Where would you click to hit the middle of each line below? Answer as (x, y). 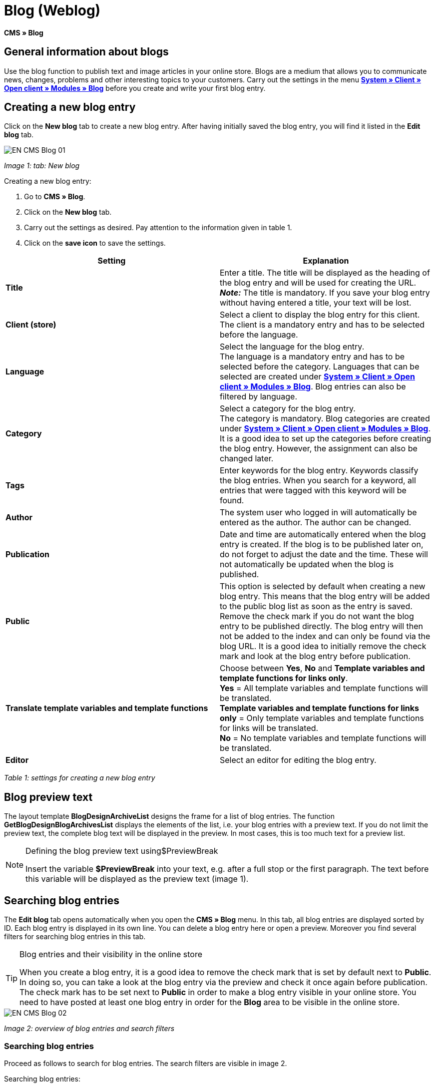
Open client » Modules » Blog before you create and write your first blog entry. (135, 88)
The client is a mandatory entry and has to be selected (322, 325)
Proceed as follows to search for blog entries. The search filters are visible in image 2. (146, 1063)
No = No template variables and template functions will (323, 738)
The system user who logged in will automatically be (318, 513)
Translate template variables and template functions (107, 708)
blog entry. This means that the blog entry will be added (325, 596)
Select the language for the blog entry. (292, 347)
